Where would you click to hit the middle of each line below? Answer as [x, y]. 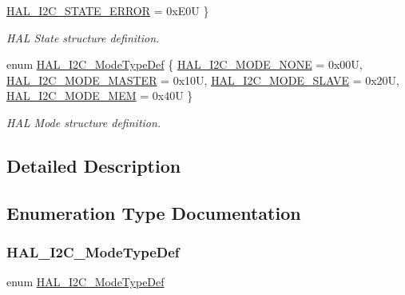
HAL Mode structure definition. [84, 122]
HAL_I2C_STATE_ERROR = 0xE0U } [108, 10]
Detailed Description [94, 165]
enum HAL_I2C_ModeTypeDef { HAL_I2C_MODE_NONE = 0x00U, [185, 64]
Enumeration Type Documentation [154, 212]
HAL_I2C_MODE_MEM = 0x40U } [100, 96]
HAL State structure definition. [83, 37]
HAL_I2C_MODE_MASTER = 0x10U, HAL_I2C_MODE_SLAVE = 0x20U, [203, 80]
